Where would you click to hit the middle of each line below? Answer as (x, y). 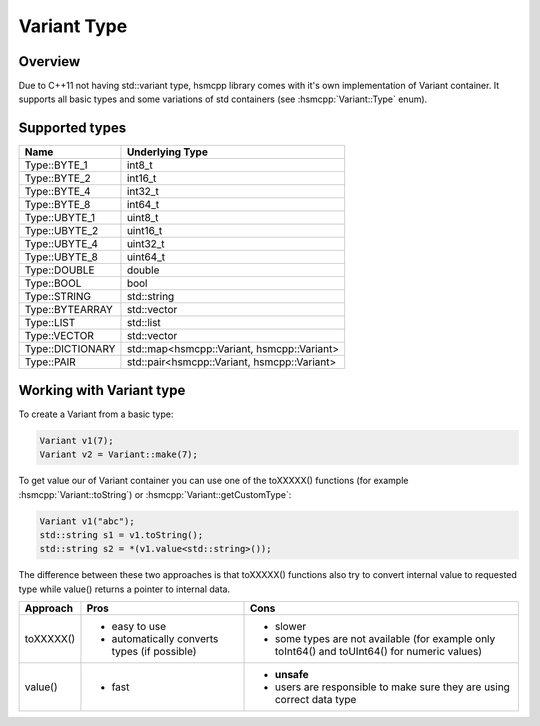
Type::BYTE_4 (57, 192)
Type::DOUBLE (59, 270)
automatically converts (165, 639)
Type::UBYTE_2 (61, 231)
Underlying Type (167, 152)
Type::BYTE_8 (57, 205)
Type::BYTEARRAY (69, 310)
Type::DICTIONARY (70, 349)
